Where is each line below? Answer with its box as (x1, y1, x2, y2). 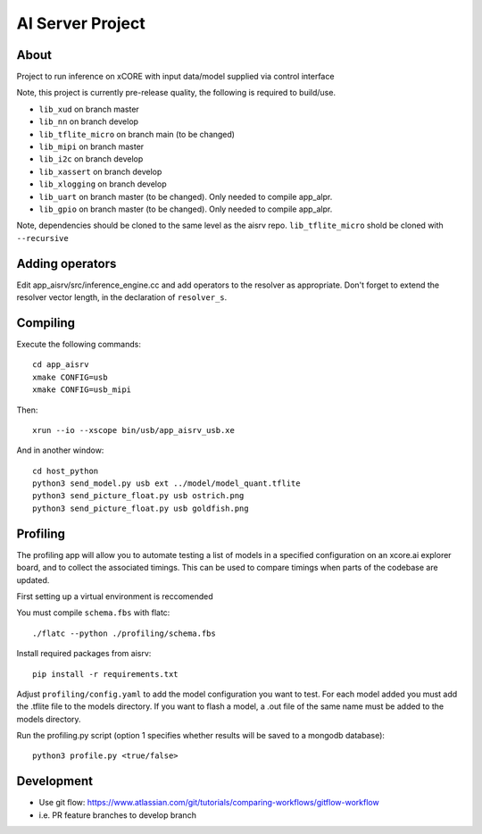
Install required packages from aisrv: (16, 648, 152, 659)
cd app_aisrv (32, 360, 89, 370)
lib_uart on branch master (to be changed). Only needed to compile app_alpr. (38, 191, 333, 202)
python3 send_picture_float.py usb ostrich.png (32, 491, 245, 501)
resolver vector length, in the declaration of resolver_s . (16, 292, 228, 303)
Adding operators (16, 255, 117, 271)
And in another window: (16, 445, 104, 455)
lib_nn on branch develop (38, 116, 138, 127)
